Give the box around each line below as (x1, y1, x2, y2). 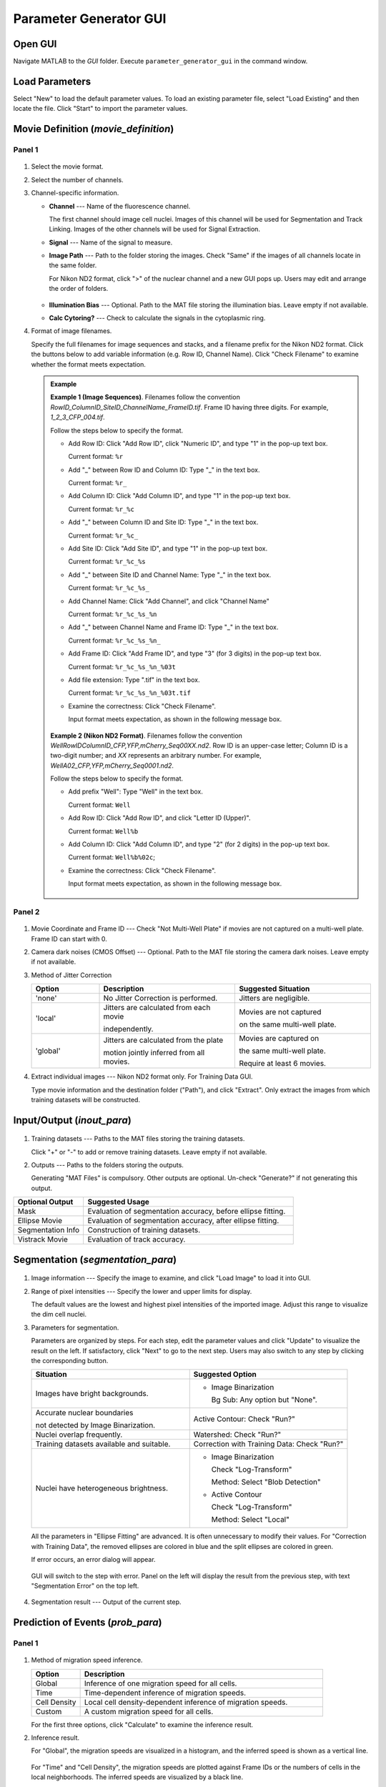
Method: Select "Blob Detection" (211, 1477, 321, 1487)
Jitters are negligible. (239, 994, 310, 1004)
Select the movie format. (31, 162, 104, 171)
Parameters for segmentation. (31, 1323, 119, 1332)
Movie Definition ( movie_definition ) (13, 123, 174, 135)
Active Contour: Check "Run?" (193, 1414, 296, 1424)
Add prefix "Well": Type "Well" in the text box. (68, 787, 204, 796)
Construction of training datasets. (87, 1225, 201, 1235)
